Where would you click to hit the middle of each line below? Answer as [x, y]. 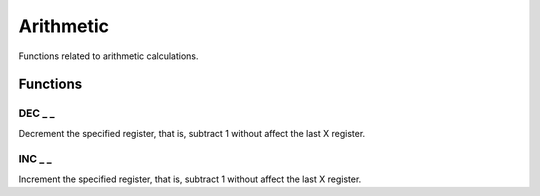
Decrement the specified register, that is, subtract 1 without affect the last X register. [192, 133]
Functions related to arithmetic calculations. [108, 56]
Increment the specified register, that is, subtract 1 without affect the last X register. [190, 179]
